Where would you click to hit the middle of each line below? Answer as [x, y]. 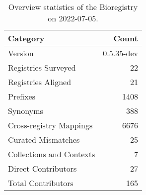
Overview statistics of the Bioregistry [73, 7]
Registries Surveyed [42, 67]
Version [21, 53]
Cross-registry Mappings [50, 125]
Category [26, 38]
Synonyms [26, 111]
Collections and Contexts [52, 154]
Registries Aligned [40, 82]
